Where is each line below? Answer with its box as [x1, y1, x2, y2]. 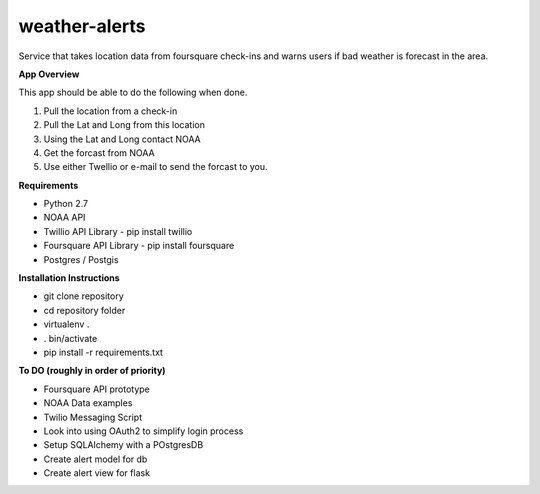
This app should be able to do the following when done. [18, 86, 248, 99]
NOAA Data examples [43, 397, 133, 409]
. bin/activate [43, 332, 98, 344]
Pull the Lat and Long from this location [43, 119, 205, 131]
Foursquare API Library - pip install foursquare [43, 240, 235, 252]
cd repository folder [43, 304, 126, 316]
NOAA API [43, 211, 86, 224]
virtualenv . [43, 318, 90, 330]
